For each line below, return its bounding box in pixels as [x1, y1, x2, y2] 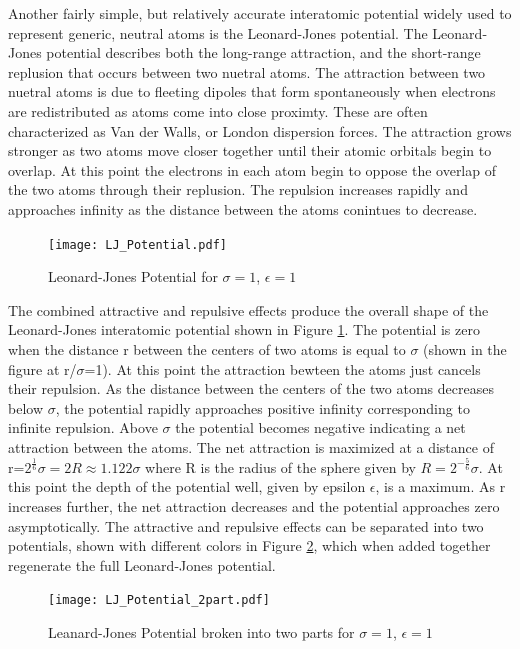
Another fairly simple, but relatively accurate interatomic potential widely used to [8, 3, 512, 23]
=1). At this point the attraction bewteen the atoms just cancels [84, 358, 481, 379]
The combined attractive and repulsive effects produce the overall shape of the [8, 299, 489, 320]
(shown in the [423, 338, 507, 359]
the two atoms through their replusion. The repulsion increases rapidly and [8, 179, 468, 200]
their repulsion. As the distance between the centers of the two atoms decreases [8, 378, 494, 399]
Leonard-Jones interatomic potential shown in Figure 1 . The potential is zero [8, 319, 480, 340]
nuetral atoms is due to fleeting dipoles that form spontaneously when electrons [8, 81, 496, 102]
